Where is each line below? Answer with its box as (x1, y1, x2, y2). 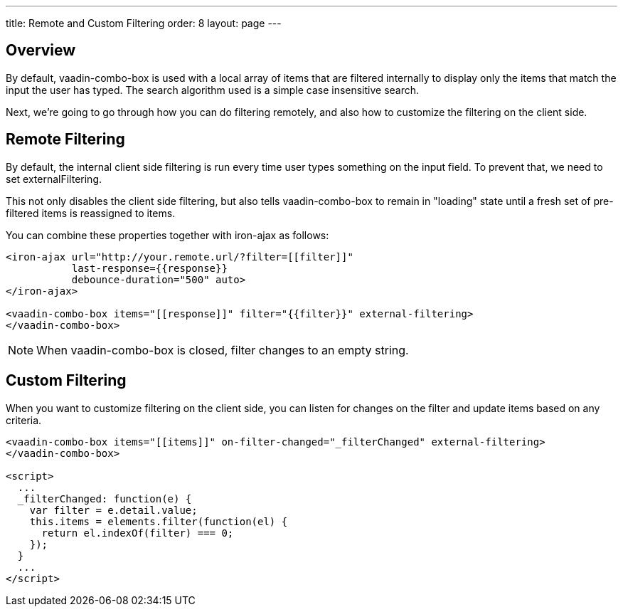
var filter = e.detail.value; (29, 504, 198, 516)
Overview (6, 41, 76, 60)
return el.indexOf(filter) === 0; (41, 527, 234, 539)
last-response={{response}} (71, 262, 228, 274)
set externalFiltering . (6, 172, 102, 185)
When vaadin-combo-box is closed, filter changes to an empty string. (36, 342, 409, 357)
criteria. (6, 413, 42, 426)
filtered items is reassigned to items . (6, 206, 176, 219)
